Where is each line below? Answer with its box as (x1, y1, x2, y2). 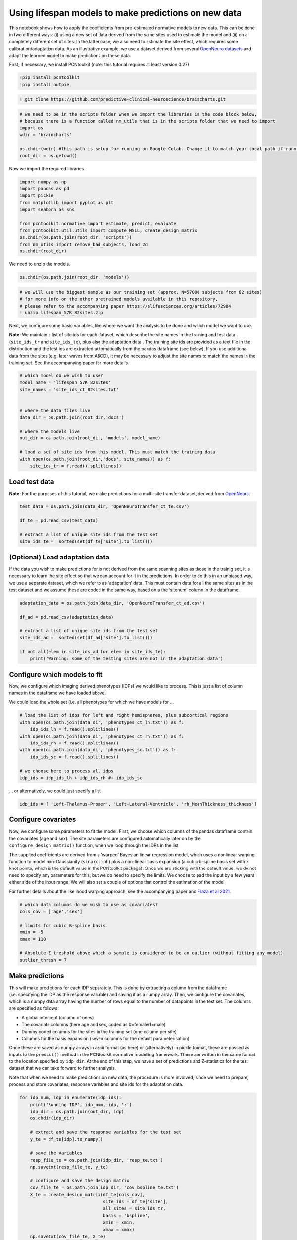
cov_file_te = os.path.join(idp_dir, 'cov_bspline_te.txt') (30, 1185, 179, 1190)
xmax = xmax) (103, 1227, 135, 1232)
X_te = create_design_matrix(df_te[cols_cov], (30, 1192, 146, 1197)
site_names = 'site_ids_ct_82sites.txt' (19, 387, 119, 392)
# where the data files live (19, 407, 91, 413)
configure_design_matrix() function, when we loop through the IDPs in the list (9, 842, 179, 848)
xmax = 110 (19, 936, 46, 942)
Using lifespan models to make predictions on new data (9, 7, 242, 18)
